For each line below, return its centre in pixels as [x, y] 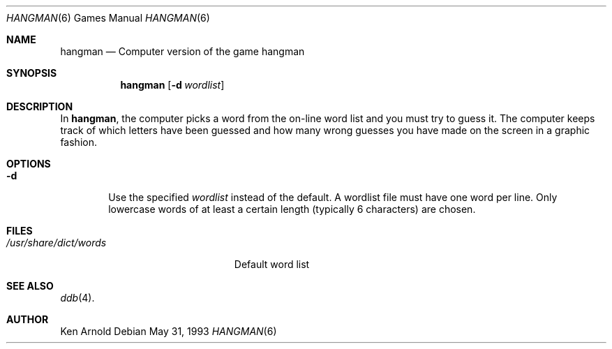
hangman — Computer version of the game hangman [182, 51]
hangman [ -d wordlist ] [172, 85]
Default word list [272, 264]
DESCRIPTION [40, 106]
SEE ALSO [30, 286]
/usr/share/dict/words [57, 243]
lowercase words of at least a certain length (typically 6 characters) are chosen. [292, 209]
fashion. [79, 142]
